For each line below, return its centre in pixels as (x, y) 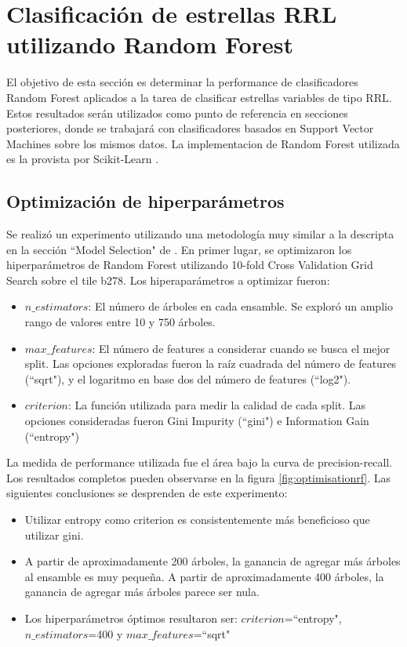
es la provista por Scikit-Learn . (83, 159)
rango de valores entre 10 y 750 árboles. (120, 322)
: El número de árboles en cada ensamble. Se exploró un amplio (240, 306)
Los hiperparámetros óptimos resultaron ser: (131, 618)
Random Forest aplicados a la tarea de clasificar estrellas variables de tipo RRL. (199, 97)
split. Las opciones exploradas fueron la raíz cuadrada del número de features (211, 363)
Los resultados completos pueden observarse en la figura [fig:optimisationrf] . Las (199, 477)
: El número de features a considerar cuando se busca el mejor (241, 348)
